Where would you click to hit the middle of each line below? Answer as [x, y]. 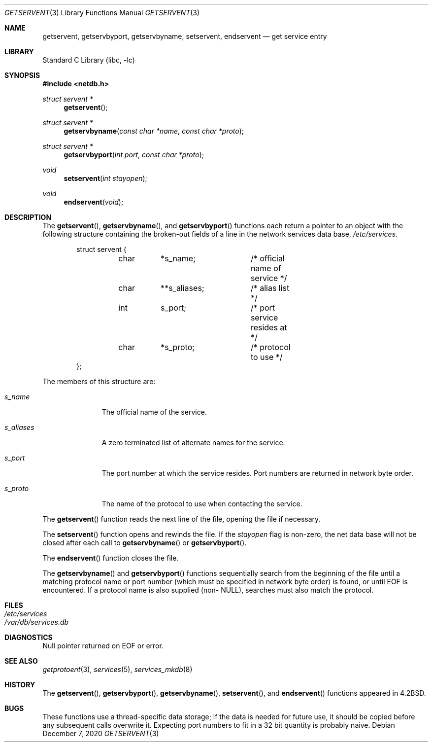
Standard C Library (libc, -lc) [89, 60]
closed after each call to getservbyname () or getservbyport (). [145, 543]
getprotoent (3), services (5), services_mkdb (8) [117, 669]
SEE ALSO [21, 661]
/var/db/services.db [37, 622]
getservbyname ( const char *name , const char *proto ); [154, 131]
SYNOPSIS [22, 75]
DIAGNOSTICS [29, 637]
